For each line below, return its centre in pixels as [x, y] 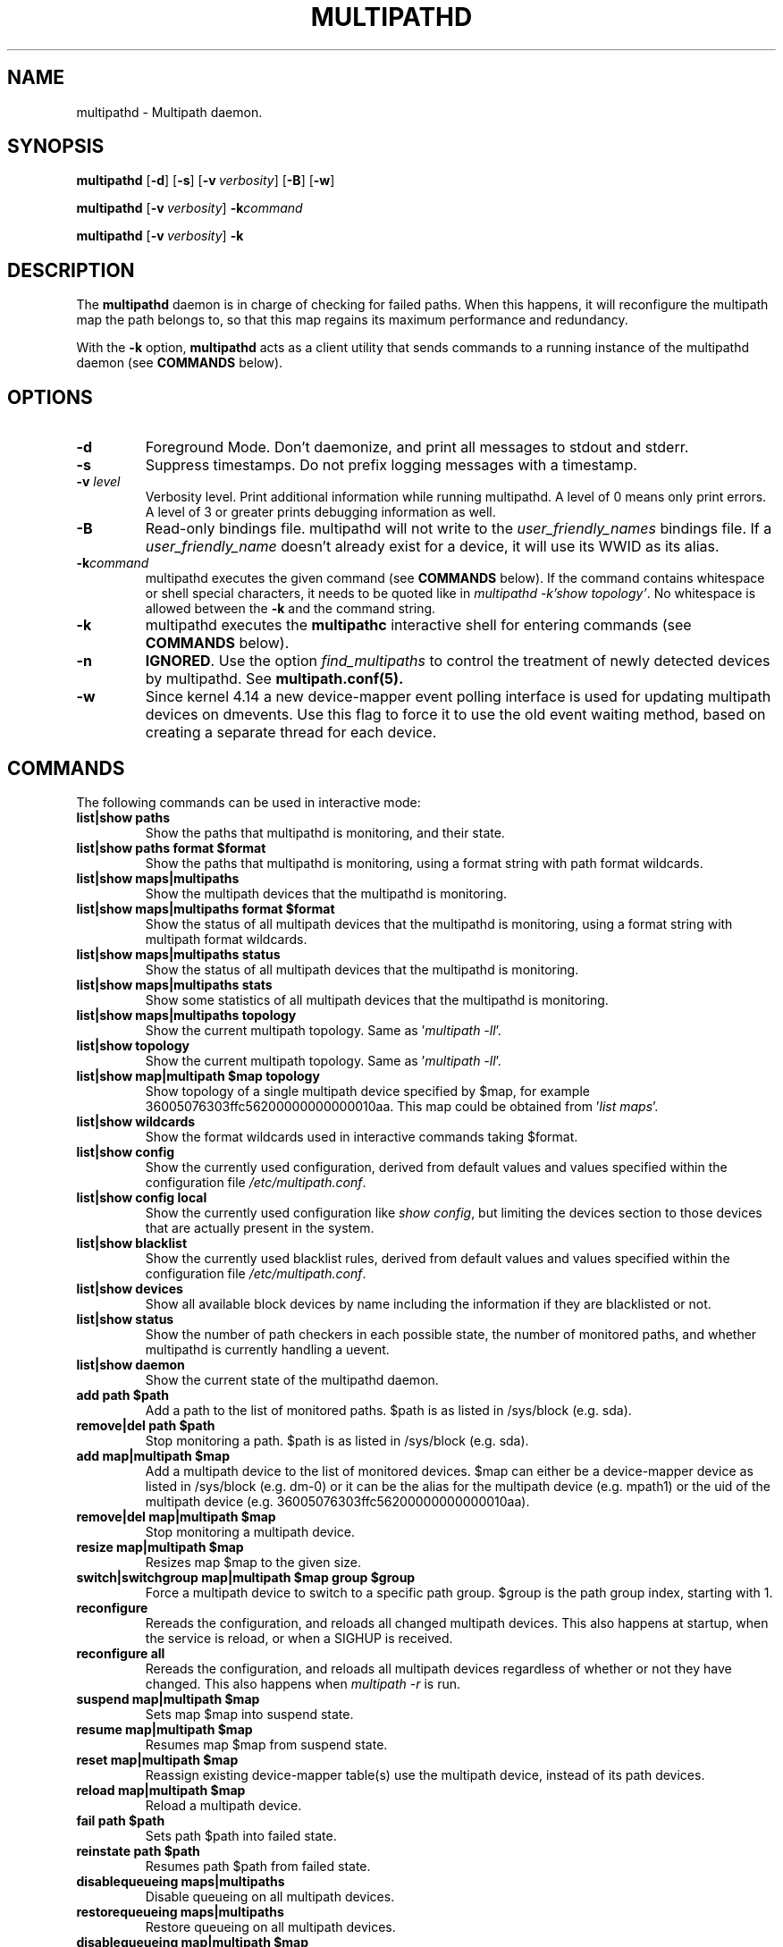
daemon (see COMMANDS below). [180, 363]
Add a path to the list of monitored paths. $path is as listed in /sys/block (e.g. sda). [388, 1410]
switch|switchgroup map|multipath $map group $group [246, 1577]
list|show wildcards [136, 1121]
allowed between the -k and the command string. [290, 609]
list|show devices [130, 1288]
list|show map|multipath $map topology [198, 1075]
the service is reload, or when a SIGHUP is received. [299, 1638]
